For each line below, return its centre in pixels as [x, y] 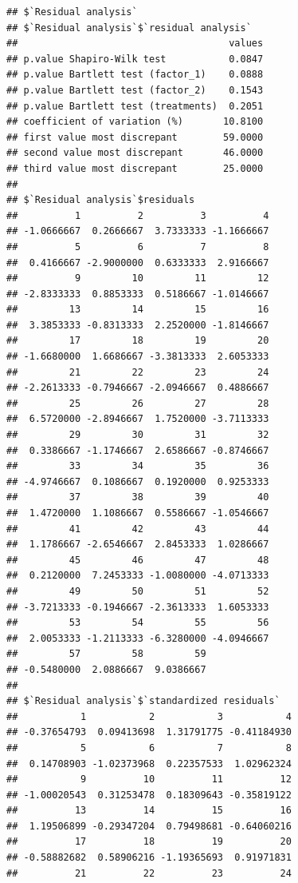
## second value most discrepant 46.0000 [135, 153]
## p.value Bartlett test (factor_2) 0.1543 [135, 90]
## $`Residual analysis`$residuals [101, 200]
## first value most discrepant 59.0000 [135, 137]
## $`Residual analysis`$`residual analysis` [129, 28]
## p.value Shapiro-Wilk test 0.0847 [135, 59]
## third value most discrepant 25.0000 [135, 168]
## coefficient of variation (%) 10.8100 [135, 122]
